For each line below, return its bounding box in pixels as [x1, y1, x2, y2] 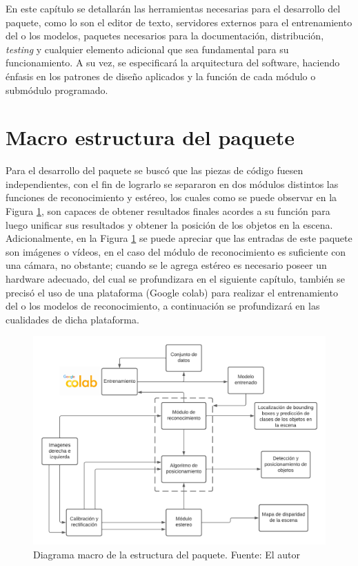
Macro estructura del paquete [6, 123, 295, 151]
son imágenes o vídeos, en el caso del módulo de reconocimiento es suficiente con [6, 244, 346, 258]
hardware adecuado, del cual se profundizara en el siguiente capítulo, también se [6, 272, 345, 286]
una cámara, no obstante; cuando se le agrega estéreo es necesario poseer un [6, 258, 327, 272]
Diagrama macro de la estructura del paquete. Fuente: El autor [33, 547, 301, 561]
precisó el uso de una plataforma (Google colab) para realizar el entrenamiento [6, 285, 338, 299]
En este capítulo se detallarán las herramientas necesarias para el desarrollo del [6, 1, 341, 15]
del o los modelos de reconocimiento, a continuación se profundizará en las [6, 299, 320, 313]
